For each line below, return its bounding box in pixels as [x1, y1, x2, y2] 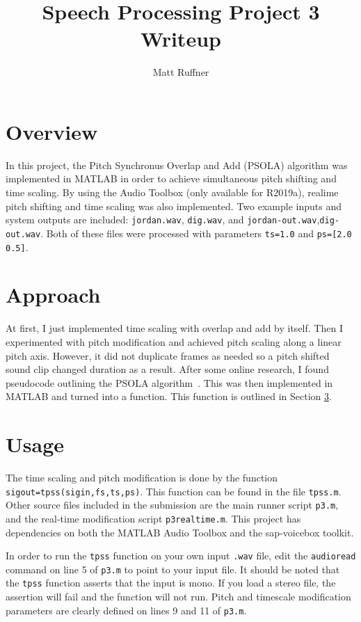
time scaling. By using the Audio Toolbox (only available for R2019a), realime [6, 185, 339, 200]
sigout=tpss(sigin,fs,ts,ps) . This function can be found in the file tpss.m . [6, 484, 342, 498]
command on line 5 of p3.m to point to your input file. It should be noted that [6, 561, 340, 576]
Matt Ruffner [152, 65, 209, 79]
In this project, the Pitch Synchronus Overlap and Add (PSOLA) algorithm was [6, 157, 348, 172]
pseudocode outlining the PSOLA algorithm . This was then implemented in [6, 375, 333, 390]
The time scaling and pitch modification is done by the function [6, 470, 278, 484]
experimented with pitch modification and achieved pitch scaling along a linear [6, 334, 342, 349]
